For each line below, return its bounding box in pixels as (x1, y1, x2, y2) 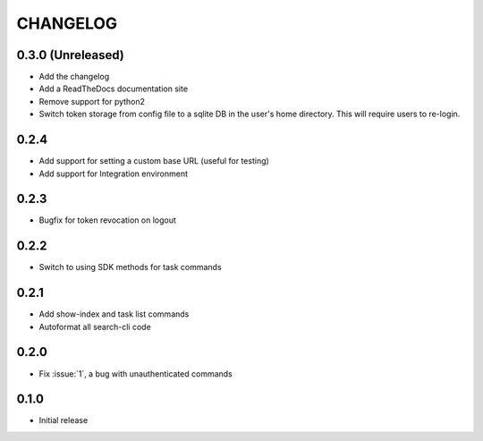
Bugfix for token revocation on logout (38, 215, 176, 225)
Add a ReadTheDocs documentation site (38, 83, 188, 94)
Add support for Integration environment (38, 168, 188, 179)
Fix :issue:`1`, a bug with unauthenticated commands (38, 368, 233, 379)
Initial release (38, 415, 89, 426)
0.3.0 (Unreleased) (16, 47, 125, 63)
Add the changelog (38, 72, 110, 82)
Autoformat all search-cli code (38, 321, 151, 332)
